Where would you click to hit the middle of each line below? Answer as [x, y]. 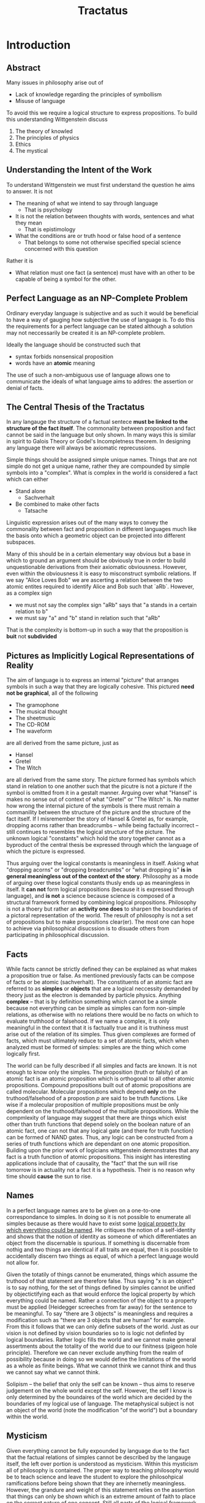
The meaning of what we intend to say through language [87, 203]
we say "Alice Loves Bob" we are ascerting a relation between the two [95, 580]
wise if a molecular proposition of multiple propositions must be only [93, 1105]
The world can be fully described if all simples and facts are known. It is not [102, 1066]
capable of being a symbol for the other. [66, 279]
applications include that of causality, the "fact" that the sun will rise [92, 1163]
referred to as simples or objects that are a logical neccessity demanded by [102, 989]
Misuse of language [40, 101]
